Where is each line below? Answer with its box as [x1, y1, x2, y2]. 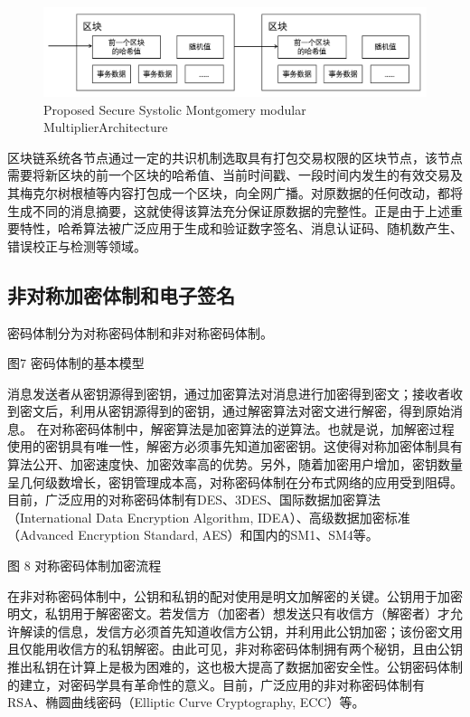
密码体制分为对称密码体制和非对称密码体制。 [7, 323, 273, 342]
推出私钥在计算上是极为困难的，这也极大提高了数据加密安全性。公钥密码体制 [7, 657, 463, 675]
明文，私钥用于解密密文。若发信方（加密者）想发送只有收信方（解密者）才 [7, 604, 450, 623]
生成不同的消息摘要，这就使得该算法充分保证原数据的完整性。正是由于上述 [7, 201, 450, 220]
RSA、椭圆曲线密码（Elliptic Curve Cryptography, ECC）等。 [7, 693, 365, 712]
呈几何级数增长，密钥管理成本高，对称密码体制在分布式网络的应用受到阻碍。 [7, 472, 463, 491]
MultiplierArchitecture [43, 118, 168, 137]
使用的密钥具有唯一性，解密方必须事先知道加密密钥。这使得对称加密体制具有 [7, 437, 463, 456]
